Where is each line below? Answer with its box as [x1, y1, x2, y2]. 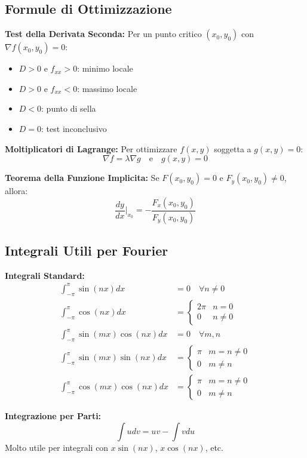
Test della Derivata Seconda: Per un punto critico [5, 27, 202, 40]
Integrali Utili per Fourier [5, 241, 168, 260]
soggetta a [214, 142, 251, 155]
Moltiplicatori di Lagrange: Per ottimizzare [5, 142, 177, 155]
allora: [5, 185, 28, 197]
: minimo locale [77, 62, 133, 75]
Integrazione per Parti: [5, 410, 102, 422]
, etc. [205, 441, 223, 453]
